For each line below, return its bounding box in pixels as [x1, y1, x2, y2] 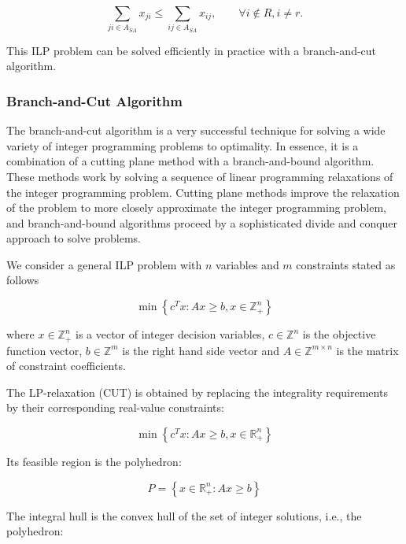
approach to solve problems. [6, 230, 141, 246]
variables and [216, 256, 279, 272]
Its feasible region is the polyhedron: [6, 453, 182, 469]
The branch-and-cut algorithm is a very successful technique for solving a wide [6, 122, 386, 139]
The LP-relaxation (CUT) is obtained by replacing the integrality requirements [6, 383, 388, 400]
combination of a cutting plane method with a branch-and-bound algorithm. [6, 153, 375, 169]
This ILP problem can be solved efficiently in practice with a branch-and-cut [6, 42, 377, 58]
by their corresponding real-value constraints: [6, 399, 224, 416]
